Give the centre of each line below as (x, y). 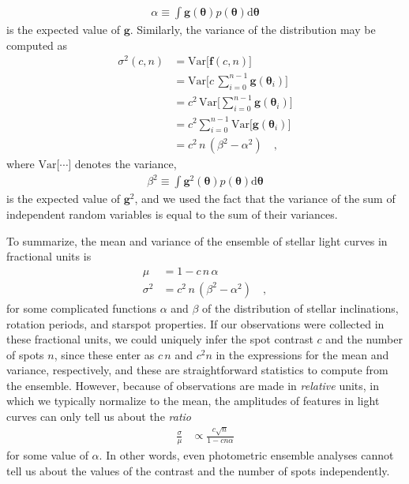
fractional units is (49, 256)
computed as (37, 45)
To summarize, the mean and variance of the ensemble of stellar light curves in (197, 240)
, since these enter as (104, 354)
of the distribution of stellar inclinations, (300, 308)
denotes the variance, (126, 164)
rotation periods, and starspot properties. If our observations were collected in (195, 323)
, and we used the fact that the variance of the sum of (265, 199)
